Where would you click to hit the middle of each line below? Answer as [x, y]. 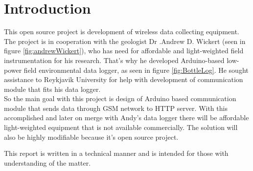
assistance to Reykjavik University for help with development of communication [124, 79]
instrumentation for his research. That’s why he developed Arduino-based [114, 60]
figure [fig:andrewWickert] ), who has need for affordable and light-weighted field [124, 51]
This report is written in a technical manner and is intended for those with [116, 153]
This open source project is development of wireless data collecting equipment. [122, 32]
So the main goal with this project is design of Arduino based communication [120, 98]
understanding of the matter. [47, 162]
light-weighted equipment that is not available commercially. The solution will [121, 127]
